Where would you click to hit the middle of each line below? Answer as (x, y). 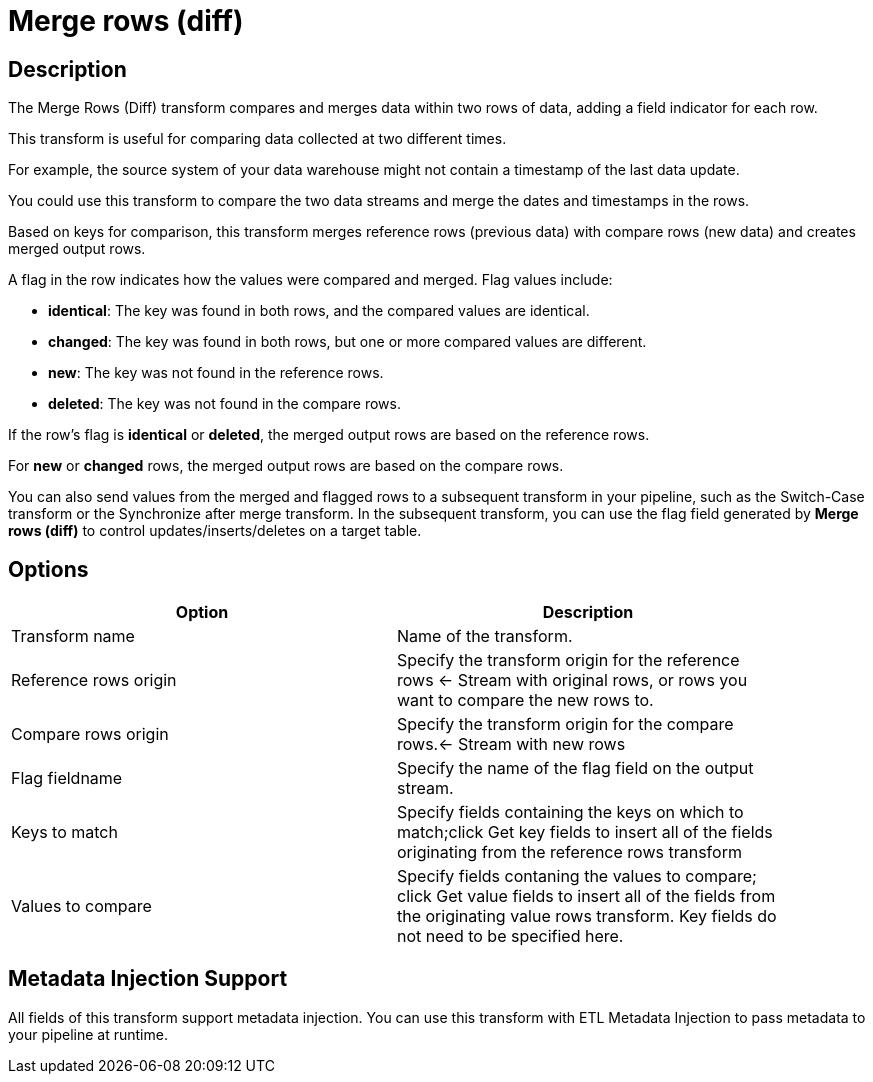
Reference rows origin (94, 680)
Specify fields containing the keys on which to (570, 812)
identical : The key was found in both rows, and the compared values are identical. (319, 311)
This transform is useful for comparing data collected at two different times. (257, 139)
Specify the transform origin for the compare (565, 724)
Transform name (73, 636)
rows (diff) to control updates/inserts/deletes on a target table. (215, 531)
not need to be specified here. (510, 936)
